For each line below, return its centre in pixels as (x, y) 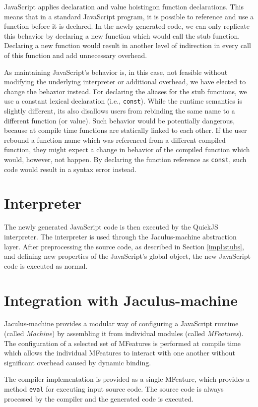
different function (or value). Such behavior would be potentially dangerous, (120, 120)
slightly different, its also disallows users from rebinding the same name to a (120, 111)
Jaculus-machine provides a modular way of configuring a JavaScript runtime (121, 323)
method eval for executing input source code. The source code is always (114, 389)
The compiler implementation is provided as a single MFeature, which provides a (127, 379)
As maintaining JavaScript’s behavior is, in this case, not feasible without (116, 72)
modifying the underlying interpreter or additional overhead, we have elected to (125, 82)
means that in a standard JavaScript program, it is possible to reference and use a (129, 16)
